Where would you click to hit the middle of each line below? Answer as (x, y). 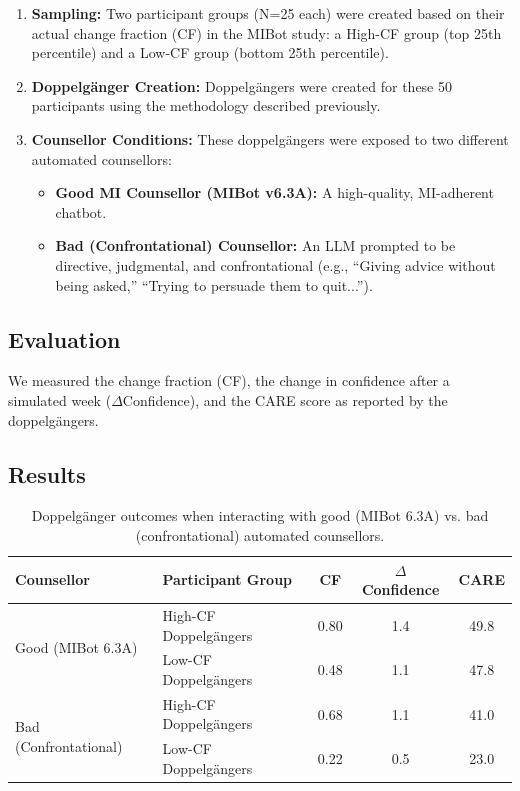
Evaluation (64, 338)
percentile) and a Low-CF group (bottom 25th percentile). (210, 52)
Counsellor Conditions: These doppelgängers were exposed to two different (270, 138)
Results (47, 473)
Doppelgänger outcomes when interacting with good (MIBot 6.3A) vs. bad (260, 515)
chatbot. (81, 211)
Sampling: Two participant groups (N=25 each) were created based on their (268, 13)
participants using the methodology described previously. (206, 105)
